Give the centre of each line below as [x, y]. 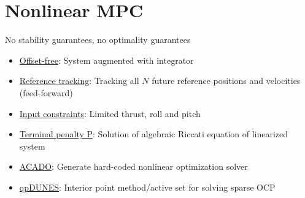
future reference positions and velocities [226, 81]
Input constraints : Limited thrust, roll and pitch [110, 113]
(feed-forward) [46, 92]
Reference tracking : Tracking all [79, 81]
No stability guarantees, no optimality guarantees [98, 40]
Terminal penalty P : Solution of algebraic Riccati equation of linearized [154, 134]
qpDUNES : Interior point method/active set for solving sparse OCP [147, 187]
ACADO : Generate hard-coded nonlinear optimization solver [133, 166]
